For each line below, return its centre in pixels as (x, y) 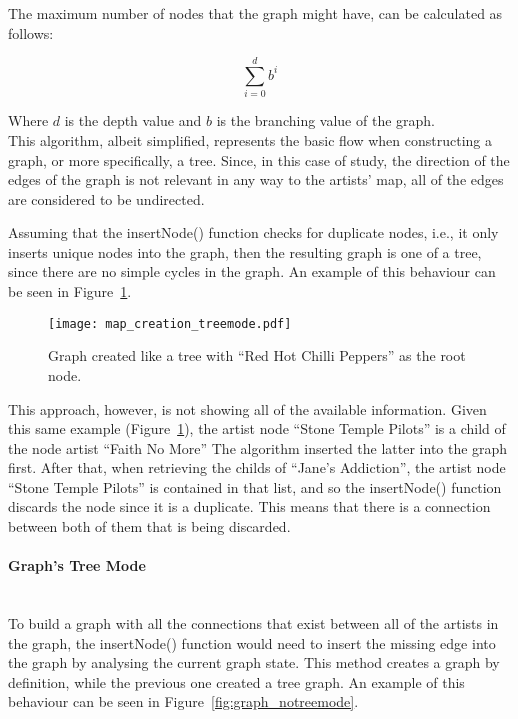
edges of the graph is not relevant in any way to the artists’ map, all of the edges (256, 179)
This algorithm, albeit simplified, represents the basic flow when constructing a (250, 139)
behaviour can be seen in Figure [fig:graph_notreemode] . (183, 701)
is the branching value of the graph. (325, 120)
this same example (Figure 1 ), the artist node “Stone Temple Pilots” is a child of (257, 428)
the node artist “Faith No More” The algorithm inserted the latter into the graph (258, 447)
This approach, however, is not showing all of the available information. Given (247, 408)
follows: (31, 32)
